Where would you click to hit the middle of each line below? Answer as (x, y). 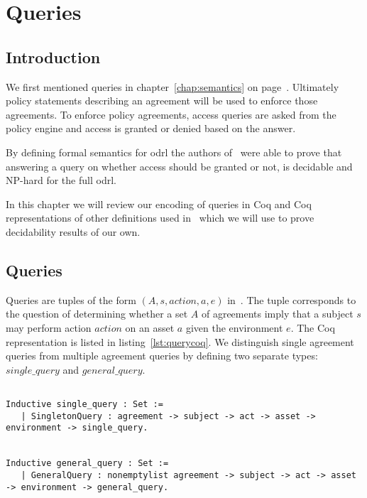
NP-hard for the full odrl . (61, 180)
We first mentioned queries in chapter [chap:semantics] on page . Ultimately (172, 86)
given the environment (234, 327)
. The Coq (313, 327)
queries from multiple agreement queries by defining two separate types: (162, 356)
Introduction (53, 56)
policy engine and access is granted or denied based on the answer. (151, 128)
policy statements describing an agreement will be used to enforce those (162, 101)
